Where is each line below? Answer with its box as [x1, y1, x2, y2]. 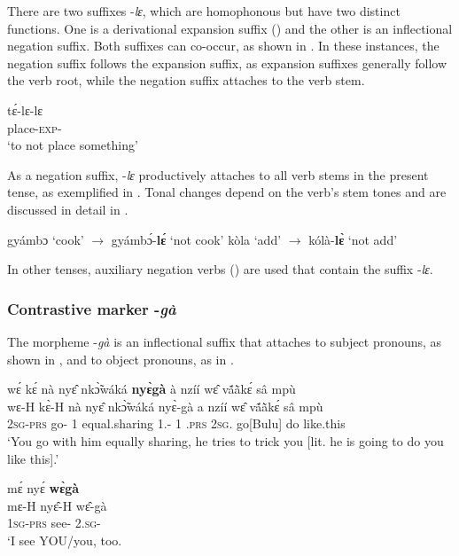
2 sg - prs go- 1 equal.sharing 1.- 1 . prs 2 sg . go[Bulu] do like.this [7, 414, 346, 433]
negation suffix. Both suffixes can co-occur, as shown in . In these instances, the [7, 36, 440, 55]
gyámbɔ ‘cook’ [7, 230, 84, 248]
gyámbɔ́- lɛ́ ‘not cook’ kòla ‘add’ [111, 230, 282, 248]
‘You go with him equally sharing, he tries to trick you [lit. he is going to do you [7, 431, 444, 450]
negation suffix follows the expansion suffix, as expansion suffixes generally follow [7, 53, 447, 72]
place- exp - [7, 118, 62, 137]
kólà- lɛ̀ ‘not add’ [308, 230, 398, 248]
